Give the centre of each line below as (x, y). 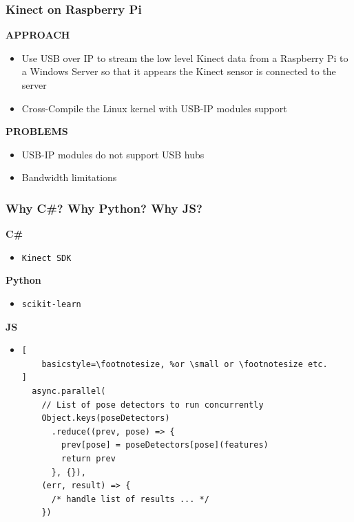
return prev (88, 459)
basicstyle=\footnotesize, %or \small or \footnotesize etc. (185, 364)
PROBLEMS (37, 131)
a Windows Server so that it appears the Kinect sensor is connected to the (179, 71)
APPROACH (38, 35)
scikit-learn (51, 305)
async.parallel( (69, 392)
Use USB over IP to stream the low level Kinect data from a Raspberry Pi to (185, 58)
